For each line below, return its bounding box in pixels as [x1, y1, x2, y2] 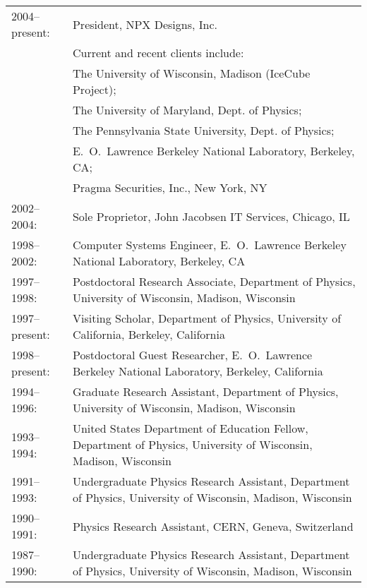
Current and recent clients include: [72, 44, 244, 61]
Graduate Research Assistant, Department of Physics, [72, 383, 339, 400]
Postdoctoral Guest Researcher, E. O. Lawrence [72, 347, 313, 363]
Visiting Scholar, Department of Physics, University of [72, 310, 342, 326]
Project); [72, 81, 116, 97]
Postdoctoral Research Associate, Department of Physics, [72, 273, 356, 289]
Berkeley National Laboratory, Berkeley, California [72, 363, 323, 379]
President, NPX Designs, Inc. [72, 16, 217, 32]
